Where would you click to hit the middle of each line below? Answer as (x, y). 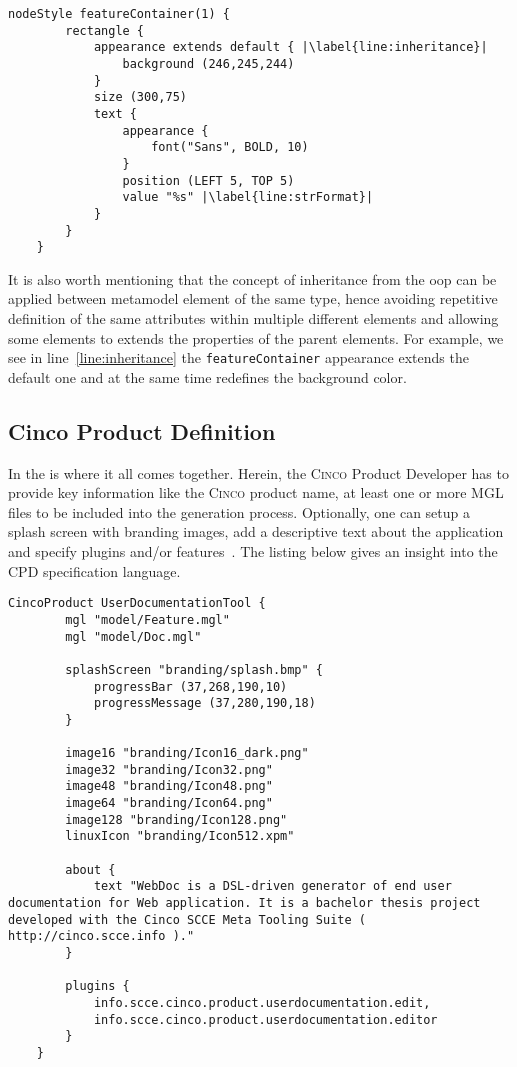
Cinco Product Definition (142, 430)
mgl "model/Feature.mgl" (147, 619)
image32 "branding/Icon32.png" (169, 769)
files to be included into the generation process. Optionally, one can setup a (239, 511)
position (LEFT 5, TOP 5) (208, 180)
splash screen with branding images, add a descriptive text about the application (256, 531)
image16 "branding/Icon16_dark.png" (187, 753)
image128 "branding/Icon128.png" (176, 819)
